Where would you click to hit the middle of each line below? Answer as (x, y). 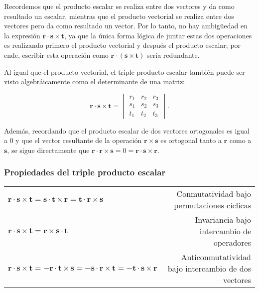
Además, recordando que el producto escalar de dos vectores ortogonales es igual (127, 130)
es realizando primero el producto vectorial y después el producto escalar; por (123, 45)
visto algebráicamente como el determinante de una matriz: (94, 81)
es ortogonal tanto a (191, 140)
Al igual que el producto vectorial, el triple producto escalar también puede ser (125, 72)
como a (240, 140)
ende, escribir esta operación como (56, 55)
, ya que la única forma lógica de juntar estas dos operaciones (158, 35)
